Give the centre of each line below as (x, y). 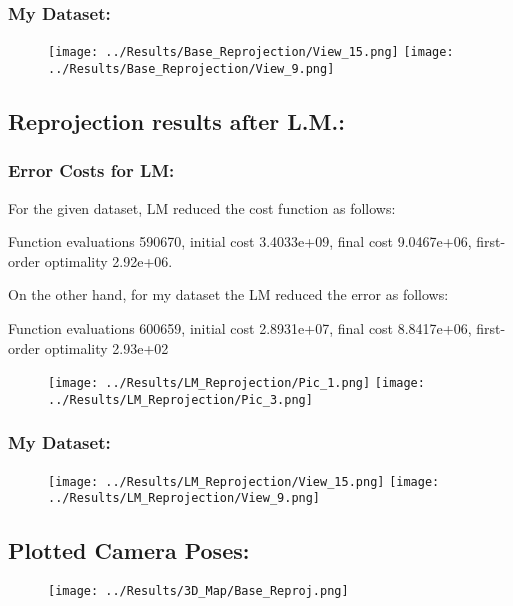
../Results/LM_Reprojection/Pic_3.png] (180, 399)
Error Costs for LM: (91, 170)
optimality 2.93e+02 (106, 347)
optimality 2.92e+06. (108, 260)
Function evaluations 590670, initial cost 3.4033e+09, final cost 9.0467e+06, (240, 241)
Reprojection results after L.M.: (176, 120)
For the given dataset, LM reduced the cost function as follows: (202, 207)
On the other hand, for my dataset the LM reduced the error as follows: (228, 294)
